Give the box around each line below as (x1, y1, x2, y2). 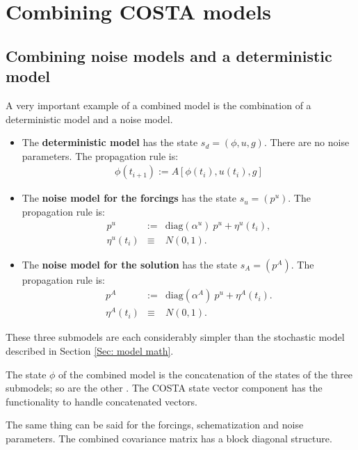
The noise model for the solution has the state (22, 257, 238, 271)
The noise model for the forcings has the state (22, 191, 237, 205)
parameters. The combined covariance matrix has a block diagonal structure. (6, 431, 332, 445)
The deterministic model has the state (22, 135, 198, 150)
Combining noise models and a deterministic (6, 45, 332, 66)
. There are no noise (263, 135, 350, 150)
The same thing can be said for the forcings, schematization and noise (6, 417, 304, 432)
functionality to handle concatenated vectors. (6, 394, 197, 408)
